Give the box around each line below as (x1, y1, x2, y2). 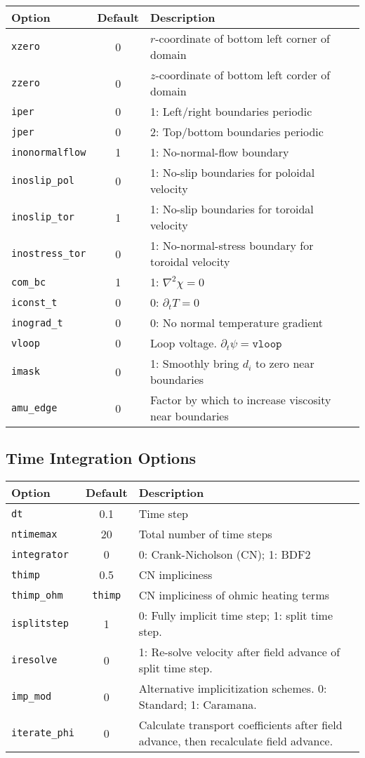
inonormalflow (11, 146, 86, 158)
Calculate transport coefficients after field (138, 717, 343, 733)
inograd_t (11, 317, 63, 328)
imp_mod (11, 691, 52, 703)
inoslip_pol (11, 175, 75, 186)
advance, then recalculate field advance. (138, 733, 333, 750)
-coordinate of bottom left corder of (155, 67, 331, 83)
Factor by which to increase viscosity (150, 392, 331, 408)
